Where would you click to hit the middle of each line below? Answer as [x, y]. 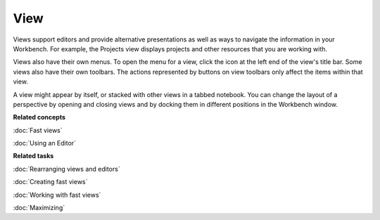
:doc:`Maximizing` [39, 208]
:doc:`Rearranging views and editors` [66, 169]
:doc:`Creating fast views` [50, 182]
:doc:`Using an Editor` [45, 143]
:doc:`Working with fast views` [57, 195]
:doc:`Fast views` [38, 130]
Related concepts [39, 117]
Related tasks [33, 156]
